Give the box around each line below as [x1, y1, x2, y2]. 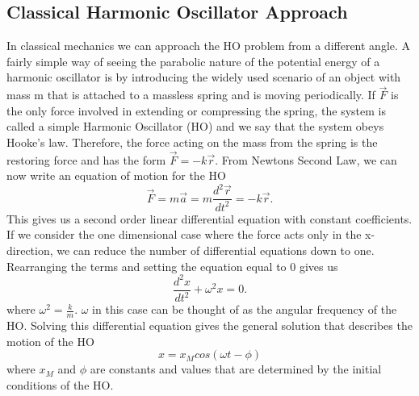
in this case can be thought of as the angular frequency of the [92, 301, 397, 318]
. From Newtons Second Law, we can [215, 151, 397, 168]
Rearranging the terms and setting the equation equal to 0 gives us [6, 257, 338, 274]
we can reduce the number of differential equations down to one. [57, 242, 375, 259]
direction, [6, 242, 53, 259]
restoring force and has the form [6, 151, 166, 168]
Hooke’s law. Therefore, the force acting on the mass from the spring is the [6, 133, 378, 150]
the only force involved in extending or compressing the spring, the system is [6, 102, 386, 119]
